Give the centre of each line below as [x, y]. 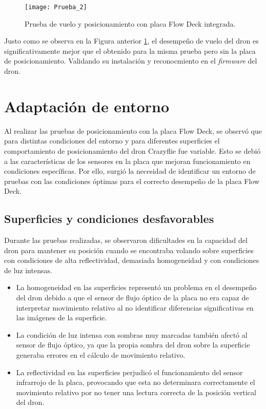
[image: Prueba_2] [56, 7]
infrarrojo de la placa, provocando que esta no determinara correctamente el [136, 382]
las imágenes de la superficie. [62, 318]
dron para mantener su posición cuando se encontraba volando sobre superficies [129, 250]
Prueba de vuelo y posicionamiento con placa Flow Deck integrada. [130, 23]
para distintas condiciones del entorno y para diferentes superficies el [112, 141]
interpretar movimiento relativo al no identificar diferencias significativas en [135, 307]
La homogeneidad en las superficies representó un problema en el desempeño [136, 287]
